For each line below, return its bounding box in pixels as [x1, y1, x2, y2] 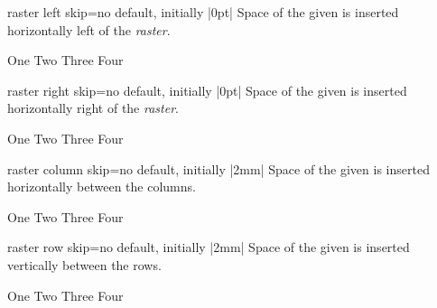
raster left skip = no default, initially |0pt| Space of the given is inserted [7, 3, 399, 21]
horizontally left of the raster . [7, 20, 171, 39]
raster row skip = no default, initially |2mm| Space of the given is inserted [7, 238, 410, 257]
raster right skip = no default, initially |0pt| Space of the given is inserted [7, 80, 407, 99]
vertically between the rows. [7, 255, 162, 274]
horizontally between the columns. [7, 177, 196, 196]
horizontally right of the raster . [7, 98, 179, 117]
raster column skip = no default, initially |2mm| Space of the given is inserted [7, 159, 430, 178]
